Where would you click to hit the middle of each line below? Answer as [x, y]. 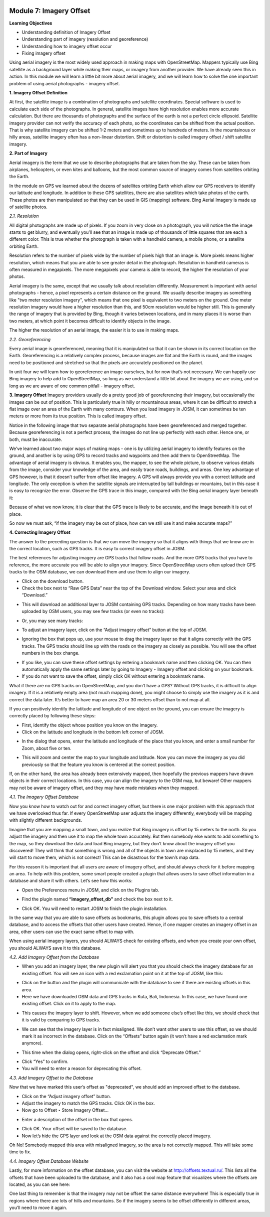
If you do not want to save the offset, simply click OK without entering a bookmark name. [113, 676]
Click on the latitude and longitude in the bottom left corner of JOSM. [93, 732]
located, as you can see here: [39, 1184]
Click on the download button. [53, 581]
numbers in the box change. [51, 653]
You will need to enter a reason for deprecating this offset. [82, 1069]
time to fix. [20, 1152]
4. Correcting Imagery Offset [40, 532]
